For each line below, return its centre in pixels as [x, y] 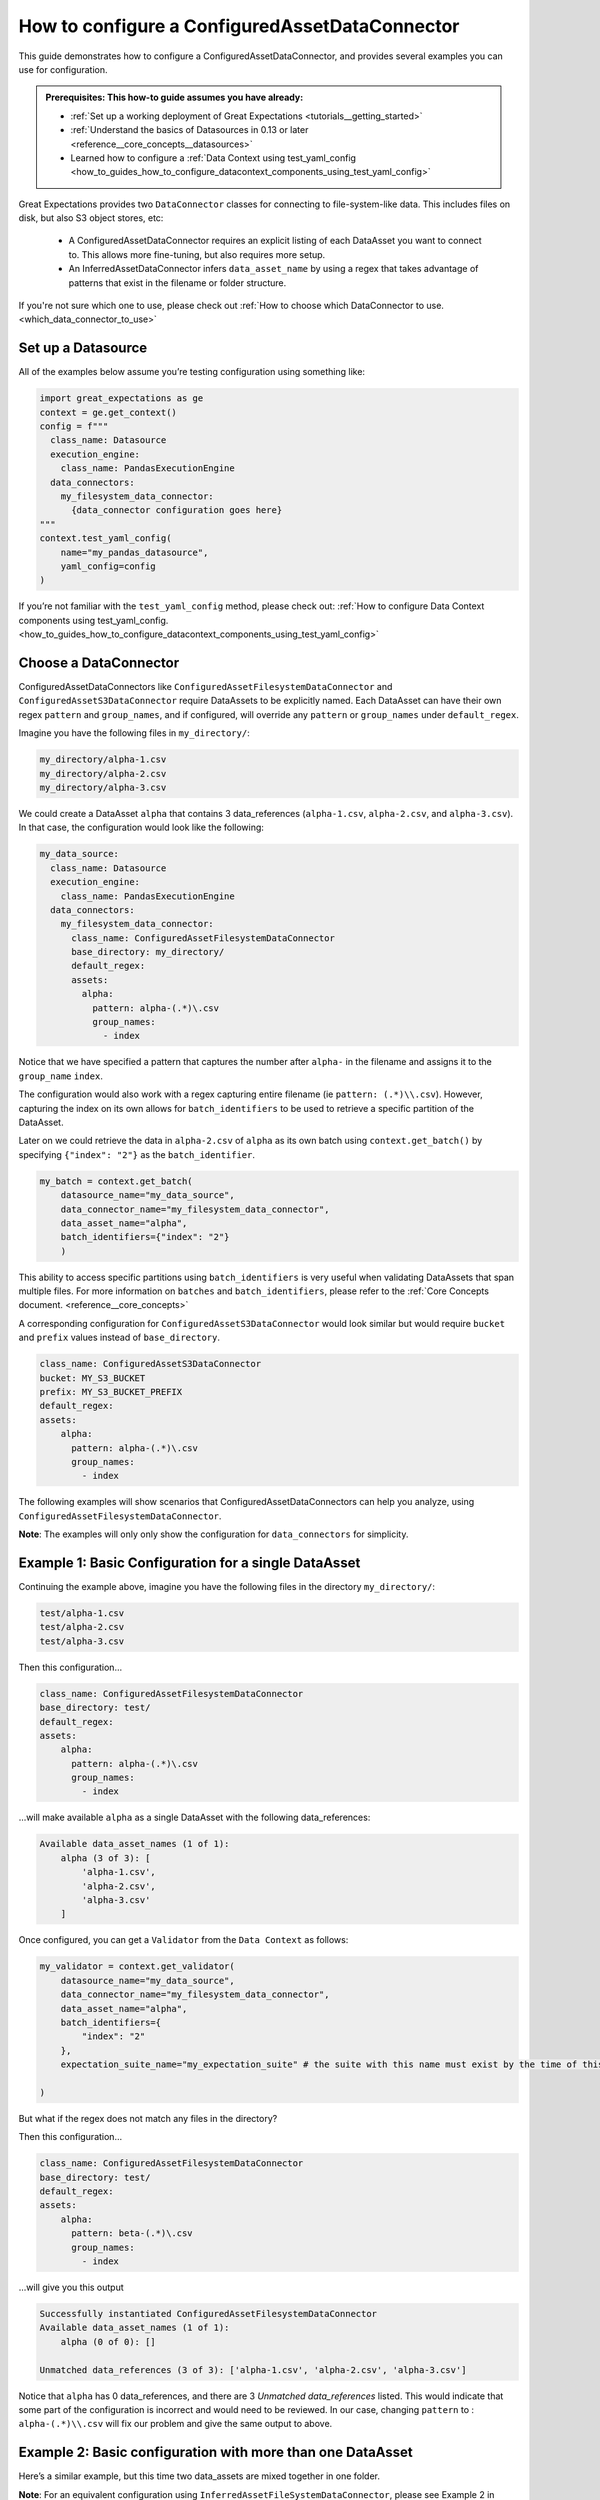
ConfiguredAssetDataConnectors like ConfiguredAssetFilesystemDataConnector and [205, 687]
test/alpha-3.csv [82, 1641]
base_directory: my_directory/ [148, 952]
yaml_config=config [108, 566]
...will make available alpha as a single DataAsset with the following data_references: [194, 1817]
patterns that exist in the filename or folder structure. [177, 282]
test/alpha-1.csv [82, 1613]
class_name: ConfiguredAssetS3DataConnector [150, 1364]
